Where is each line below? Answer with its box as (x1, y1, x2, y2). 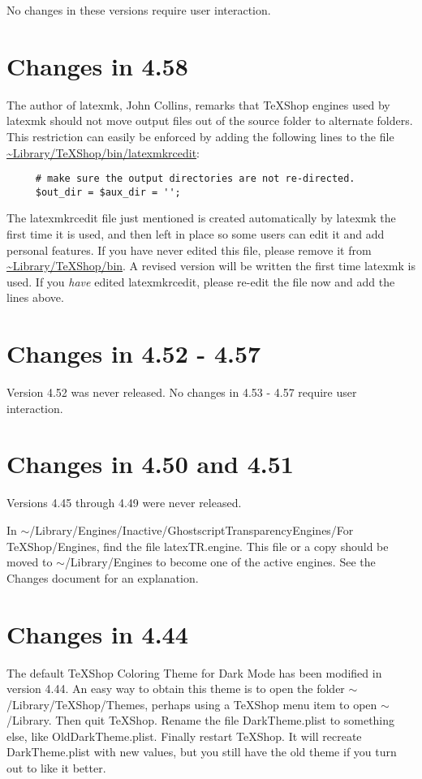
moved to (6, 553, 53, 570)
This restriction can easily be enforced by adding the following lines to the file (6, 127, 394, 144)
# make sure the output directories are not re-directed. (35, 173, 355, 185)
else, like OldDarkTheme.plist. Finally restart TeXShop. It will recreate (6, 727, 362, 744)
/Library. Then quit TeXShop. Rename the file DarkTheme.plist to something (6, 712, 395, 729)
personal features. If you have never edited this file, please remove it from (6, 241, 372, 258)
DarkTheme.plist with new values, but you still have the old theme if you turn (6, 743, 397, 760)
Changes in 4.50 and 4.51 (6, 447, 294, 480)
